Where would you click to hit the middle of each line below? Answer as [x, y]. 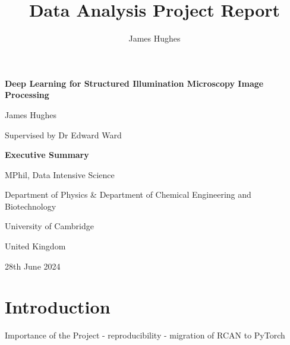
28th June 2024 [33, 266]
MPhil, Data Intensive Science [60, 174]
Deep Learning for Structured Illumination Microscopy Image [134, 83]
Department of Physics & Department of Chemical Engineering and [128, 194]
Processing [27, 95]
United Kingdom [35, 246]
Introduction [58, 307]
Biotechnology [31, 206]
